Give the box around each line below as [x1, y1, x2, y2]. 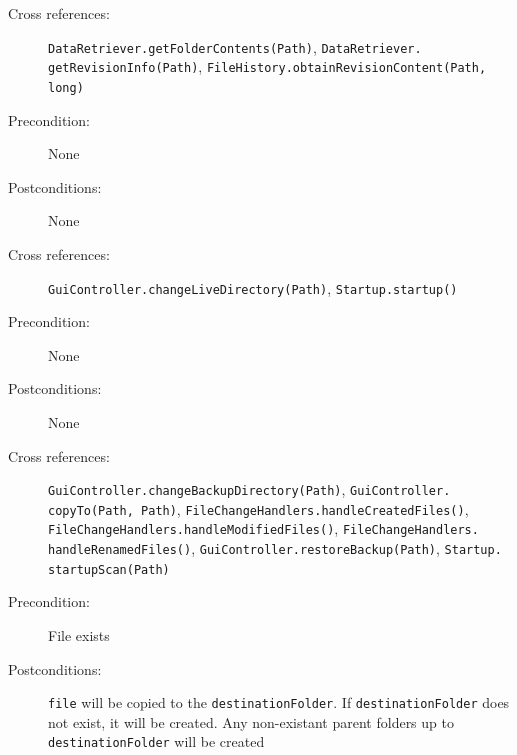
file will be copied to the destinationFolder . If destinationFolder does [48, 692, 510, 713]
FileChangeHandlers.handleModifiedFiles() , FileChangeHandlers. [48, 518, 479, 539]
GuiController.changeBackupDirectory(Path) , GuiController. [48, 479, 451, 500]
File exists [48, 625, 110, 646]
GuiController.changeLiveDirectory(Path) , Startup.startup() [48, 277, 458, 298]
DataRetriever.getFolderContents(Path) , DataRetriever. [48, 36, 422, 57]
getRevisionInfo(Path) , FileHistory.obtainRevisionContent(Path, [48, 56, 487, 77]
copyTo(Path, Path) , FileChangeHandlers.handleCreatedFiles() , [48, 498, 469, 519]
